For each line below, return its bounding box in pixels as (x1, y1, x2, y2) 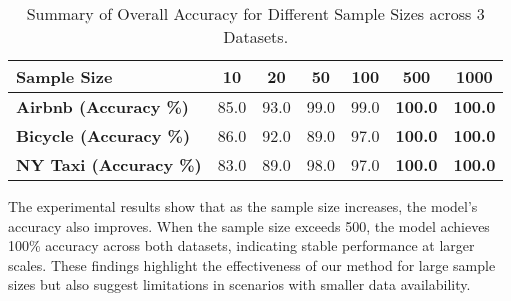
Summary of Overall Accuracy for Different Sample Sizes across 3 (26, 2, 485, 25)
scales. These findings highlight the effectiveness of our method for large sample (8, 254, 496, 275)
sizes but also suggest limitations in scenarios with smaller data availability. (8, 274, 471, 295)
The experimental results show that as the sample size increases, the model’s (8, 196, 478, 216)
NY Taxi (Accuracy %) (16, 153, 202, 176)
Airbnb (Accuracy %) (16, 95, 190, 118)
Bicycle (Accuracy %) (16, 124, 191, 147)
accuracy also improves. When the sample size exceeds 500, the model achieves (8, 215, 490, 236)
